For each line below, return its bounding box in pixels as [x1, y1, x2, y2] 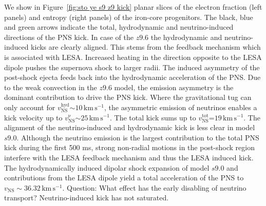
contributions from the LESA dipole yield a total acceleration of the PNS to [4, 172, 244, 183]
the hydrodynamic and [150, 31, 222, 42]
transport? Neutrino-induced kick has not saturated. [4, 192, 169, 203]
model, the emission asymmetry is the [114, 81, 234, 92]
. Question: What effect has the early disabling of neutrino [62, 182, 246, 193]
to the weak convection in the [4, 81, 97, 92]
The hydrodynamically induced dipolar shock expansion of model [4, 162, 210, 173]
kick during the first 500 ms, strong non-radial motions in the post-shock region [4, 142, 255, 153]
